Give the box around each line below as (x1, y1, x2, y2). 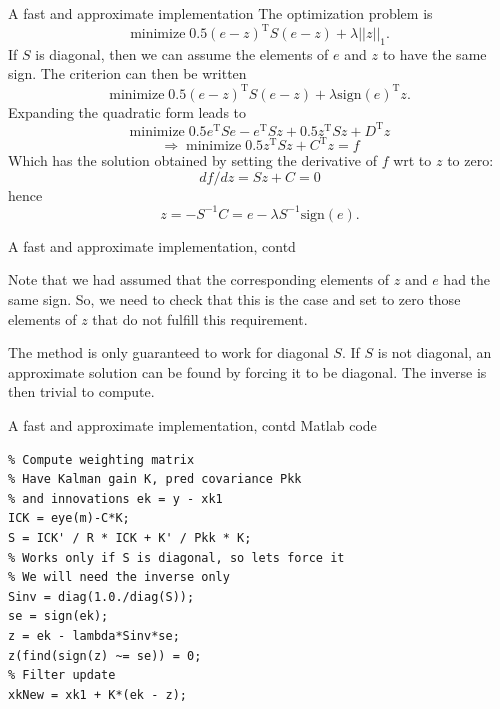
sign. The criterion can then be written (8, 63, 247, 84)
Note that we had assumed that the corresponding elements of (8, 269, 390, 290)
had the (443, 269, 491, 290)
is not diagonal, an (377, 342, 492, 363)
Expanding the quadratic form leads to (8, 101, 246, 122)
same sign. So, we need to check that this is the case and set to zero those (8, 289, 461, 310)
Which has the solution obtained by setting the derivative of (8, 150, 377, 171)
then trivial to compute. (8, 381, 155, 402)
